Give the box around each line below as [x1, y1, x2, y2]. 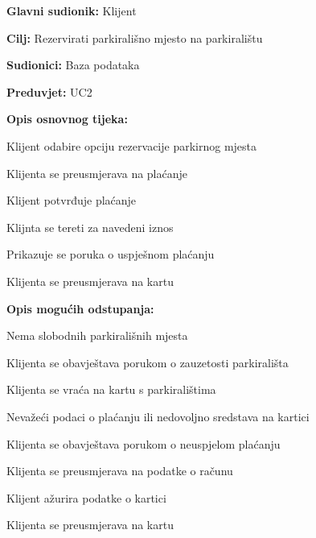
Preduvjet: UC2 [6, 83, 92, 100]
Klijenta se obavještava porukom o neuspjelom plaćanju [6, 435, 281, 452]
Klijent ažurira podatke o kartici [6, 489, 166, 506]
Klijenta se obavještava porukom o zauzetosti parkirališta [6, 354, 289, 370]
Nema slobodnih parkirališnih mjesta [6, 327, 188, 344]
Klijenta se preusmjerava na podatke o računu [6, 462, 233, 479]
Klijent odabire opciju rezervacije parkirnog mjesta [6, 137, 257, 154]
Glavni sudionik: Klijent [6, 2, 137, 19]
